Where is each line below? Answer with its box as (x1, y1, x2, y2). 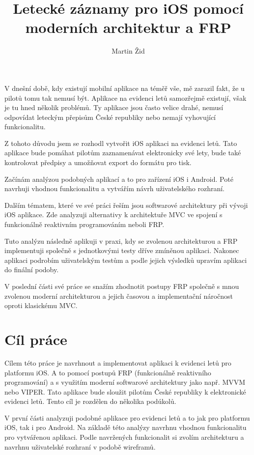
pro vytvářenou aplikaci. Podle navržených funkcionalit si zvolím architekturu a (4, 432, 244, 442)
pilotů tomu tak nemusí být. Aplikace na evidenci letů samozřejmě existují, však (4, 92, 247, 103)
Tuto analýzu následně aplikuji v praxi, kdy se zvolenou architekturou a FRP (4, 235, 238, 246)
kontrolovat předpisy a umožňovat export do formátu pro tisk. (4, 157, 192, 168)
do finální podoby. (4, 264, 59, 275)
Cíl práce (4, 329, 67, 349)
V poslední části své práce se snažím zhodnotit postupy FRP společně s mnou (4, 281, 239, 291)
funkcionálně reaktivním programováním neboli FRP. (4, 219, 165, 229)
